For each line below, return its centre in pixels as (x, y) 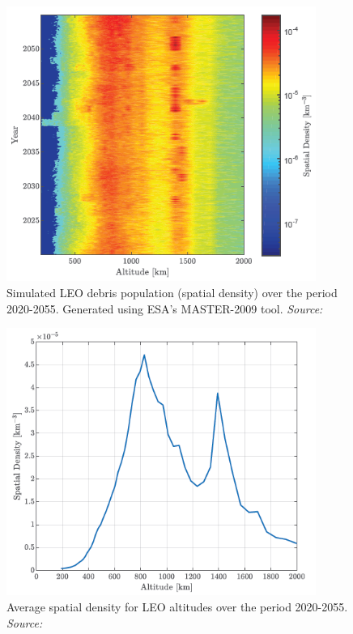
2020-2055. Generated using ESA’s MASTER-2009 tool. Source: (165, 308)
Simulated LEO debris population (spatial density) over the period (172, 293)
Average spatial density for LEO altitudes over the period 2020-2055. (177, 606)
